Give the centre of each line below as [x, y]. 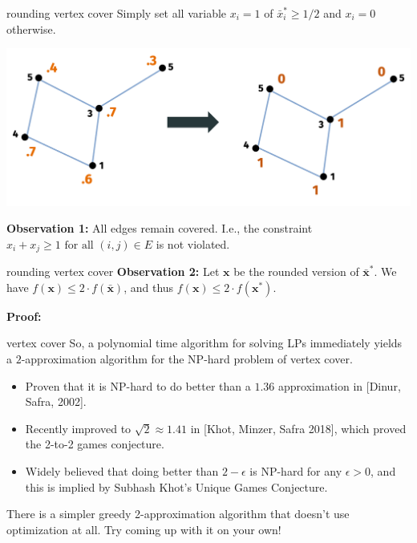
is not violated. [193, 243]
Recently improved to [78, 428]
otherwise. [31, 28]
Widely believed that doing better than [122, 470]
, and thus [149, 287]
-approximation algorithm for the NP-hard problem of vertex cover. [187, 358]
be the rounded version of [296, 271]
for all [79, 245]
